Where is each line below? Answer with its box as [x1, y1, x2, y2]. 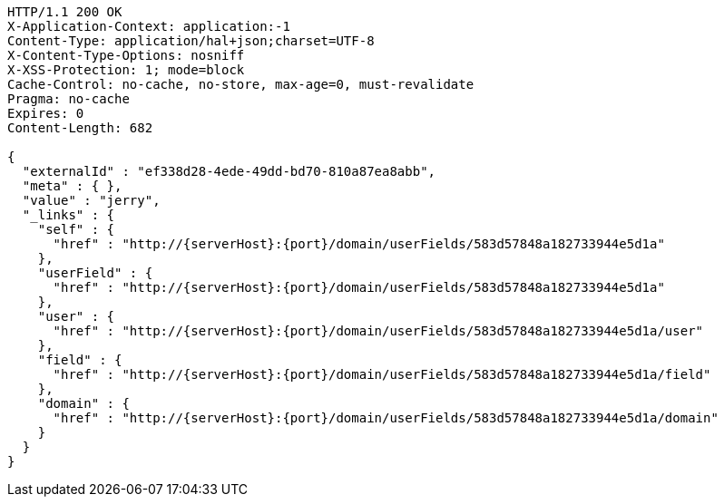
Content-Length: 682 [7, 121, 153, 135]
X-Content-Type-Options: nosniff [7, 48, 245, 63]
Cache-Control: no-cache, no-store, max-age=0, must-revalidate [7, 77, 475, 92]
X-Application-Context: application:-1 [7, 19, 290, 34]
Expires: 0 [7, 106, 84, 121]
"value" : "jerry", [22, 193, 161, 208]
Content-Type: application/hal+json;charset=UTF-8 [7, 34, 375, 48]
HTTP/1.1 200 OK [7, 5, 122, 19]
